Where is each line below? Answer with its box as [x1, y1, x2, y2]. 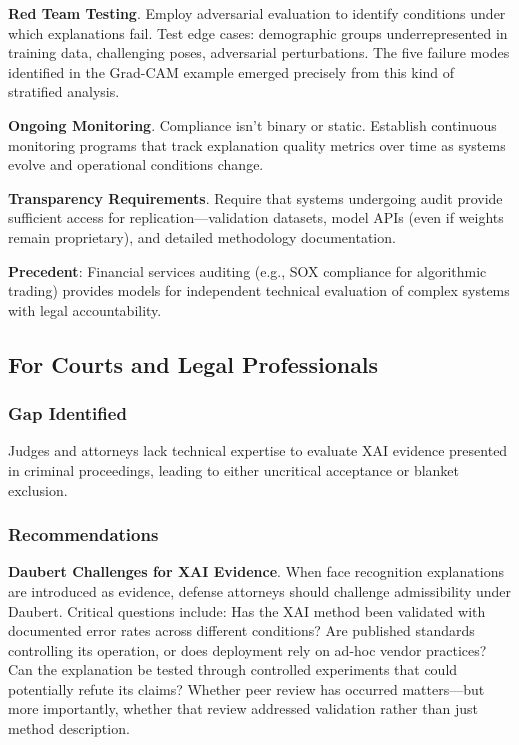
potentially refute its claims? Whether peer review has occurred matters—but [8, 678, 485, 699]
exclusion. [8, 479, 68, 500]
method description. [8, 718, 130, 739]
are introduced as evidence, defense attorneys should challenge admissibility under [8, 580, 512, 601]
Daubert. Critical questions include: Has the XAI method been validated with [8, 600, 486, 621]
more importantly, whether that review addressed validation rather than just [8, 698, 478, 719]
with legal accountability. [8, 299, 162, 320]
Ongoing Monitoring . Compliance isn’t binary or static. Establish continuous [8, 114, 497, 135]
